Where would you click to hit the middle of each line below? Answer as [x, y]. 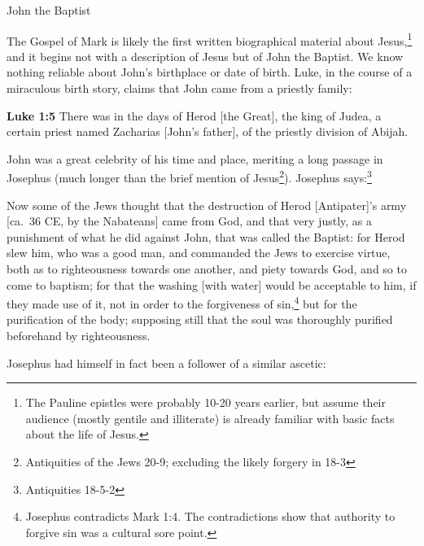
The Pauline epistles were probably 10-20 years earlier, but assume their [205, 402]
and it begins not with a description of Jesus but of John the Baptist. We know [205, 56]
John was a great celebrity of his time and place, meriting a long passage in [195, 158]
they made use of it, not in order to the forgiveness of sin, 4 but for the [182, 302]
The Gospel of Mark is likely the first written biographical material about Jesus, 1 [210, 39]
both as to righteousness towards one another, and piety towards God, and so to [207, 269]
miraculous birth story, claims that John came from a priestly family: [179, 88]
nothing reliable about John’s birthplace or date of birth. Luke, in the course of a [210, 72]
